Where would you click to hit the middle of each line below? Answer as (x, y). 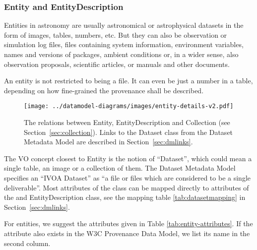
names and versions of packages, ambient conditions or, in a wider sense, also (121, 54)
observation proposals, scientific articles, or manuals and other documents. (117, 64)
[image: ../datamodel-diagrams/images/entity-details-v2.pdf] (129, 106)
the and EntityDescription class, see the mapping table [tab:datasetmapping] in (125, 197)
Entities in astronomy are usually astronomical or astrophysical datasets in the (124, 25)
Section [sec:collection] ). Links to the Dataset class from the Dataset (128, 132)
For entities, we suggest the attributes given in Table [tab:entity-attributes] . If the (128, 223)
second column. (27, 243)
